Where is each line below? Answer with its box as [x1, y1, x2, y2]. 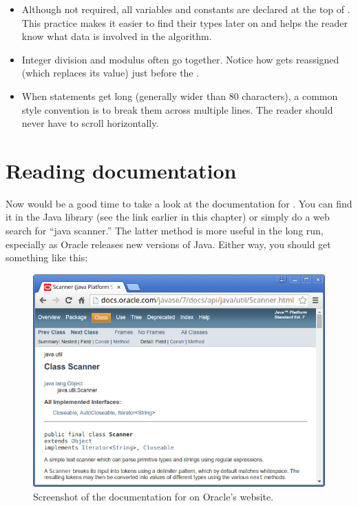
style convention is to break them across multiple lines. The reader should [21, 102, 333, 117]
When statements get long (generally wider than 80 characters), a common [21, 88, 338, 103]
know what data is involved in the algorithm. [21, 29, 212, 43]
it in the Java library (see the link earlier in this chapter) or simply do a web [6, 210, 330, 224]
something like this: [6, 250, 88, 265]
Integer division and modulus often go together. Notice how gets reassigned [21, 52, 339, 66]
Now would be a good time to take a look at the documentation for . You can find [6, 196, 352, 210]
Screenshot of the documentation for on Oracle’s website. [33, 489, 274, 503]
